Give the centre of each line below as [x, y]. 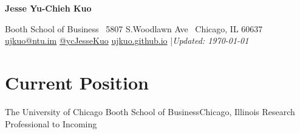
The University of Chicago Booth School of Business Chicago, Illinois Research [150, 111]
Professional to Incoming [51, 123]
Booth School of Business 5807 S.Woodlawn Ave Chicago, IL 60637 [134, 28]
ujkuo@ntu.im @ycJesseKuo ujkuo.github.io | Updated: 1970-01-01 [127, 41]
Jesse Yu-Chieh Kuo [48, 8]
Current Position [77, 82]
